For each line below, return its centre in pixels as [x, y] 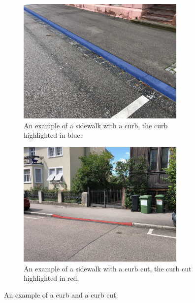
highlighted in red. [51, 278]
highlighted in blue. [53, 135]
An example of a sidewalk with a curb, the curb [96, 125]
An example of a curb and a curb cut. [61, 294]
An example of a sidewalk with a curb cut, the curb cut [108, 268]
